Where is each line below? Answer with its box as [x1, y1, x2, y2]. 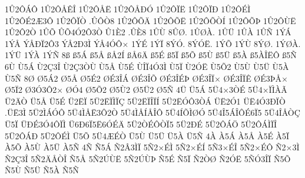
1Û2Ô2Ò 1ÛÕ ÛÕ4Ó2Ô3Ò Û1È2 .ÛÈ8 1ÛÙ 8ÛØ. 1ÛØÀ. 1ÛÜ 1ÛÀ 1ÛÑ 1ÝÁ [5, 26, 291, 38]
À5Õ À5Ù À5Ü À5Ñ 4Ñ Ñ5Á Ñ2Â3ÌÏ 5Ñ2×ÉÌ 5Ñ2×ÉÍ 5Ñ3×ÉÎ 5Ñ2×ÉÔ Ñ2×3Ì [5, 141, 300, 153]
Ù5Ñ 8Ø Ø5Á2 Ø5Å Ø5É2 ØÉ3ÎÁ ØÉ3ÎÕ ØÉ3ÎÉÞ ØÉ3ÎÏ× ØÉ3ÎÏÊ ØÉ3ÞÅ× [5, 72, 288, 84]
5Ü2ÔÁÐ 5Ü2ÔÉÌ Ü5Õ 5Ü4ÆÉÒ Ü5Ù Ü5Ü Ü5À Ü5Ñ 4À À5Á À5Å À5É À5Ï [5, 129, 290, 142]
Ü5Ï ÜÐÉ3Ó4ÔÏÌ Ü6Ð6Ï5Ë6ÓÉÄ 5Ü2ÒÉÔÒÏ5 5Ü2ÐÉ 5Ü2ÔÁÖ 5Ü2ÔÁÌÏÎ [5, 117, 277, 130]
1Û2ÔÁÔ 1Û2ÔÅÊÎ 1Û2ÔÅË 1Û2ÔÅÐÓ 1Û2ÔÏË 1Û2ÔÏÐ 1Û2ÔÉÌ [5, 3, 251, 15]
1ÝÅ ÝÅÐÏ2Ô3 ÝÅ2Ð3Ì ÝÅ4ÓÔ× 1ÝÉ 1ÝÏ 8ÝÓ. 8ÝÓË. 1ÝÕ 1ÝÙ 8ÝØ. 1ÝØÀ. [5, 37, 301, 49]
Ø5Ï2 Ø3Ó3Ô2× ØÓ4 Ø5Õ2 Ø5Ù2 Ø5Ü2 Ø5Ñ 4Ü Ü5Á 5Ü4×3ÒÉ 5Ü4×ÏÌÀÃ [5, 83, 287, 96]
